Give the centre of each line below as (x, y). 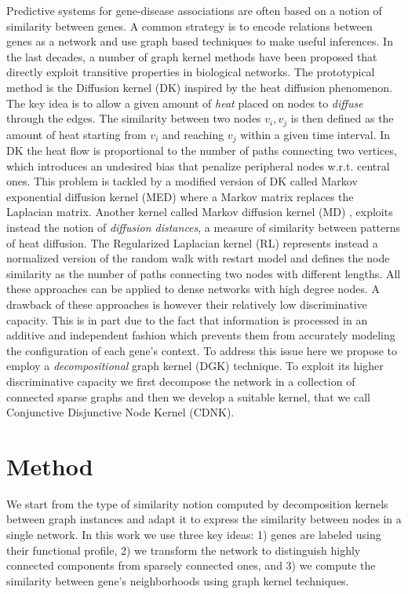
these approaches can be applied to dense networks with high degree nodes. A (193, 289)
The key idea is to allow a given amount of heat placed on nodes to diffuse (185, 103)
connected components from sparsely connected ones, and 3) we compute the (191, 565)
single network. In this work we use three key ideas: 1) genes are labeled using (194, 535)
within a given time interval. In (315, 134)
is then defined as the (342, 118)
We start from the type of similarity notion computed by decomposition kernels (197, 503)
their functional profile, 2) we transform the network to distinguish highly (184, 550)
